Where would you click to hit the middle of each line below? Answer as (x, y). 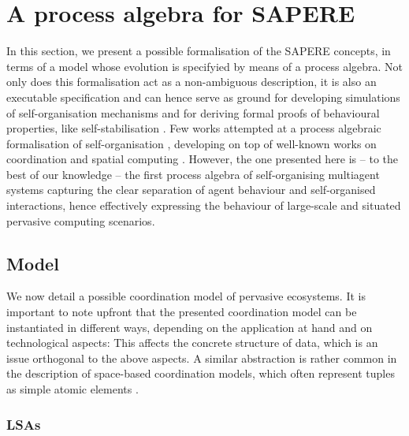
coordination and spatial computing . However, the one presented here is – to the (202, 159)
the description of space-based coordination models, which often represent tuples (201, 373)
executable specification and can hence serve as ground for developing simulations (203, 97)
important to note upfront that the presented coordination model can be (182, 312)
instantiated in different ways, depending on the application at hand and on (190, 327)
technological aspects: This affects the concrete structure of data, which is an (192, 343)
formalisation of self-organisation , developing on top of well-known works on (191, 143)
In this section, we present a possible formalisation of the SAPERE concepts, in (199, 51)
